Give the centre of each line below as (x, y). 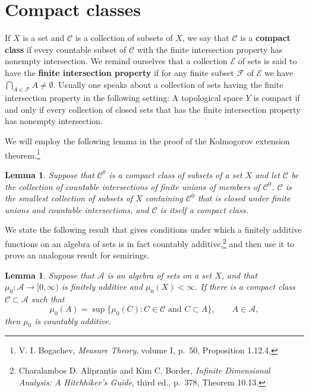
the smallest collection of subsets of (69, 198)
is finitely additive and (102, 287)
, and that (239, 275)
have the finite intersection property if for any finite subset (119, 72)
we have (279, 72)
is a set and (44, 38)
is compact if (277, 98)
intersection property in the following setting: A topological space (124, 98)
